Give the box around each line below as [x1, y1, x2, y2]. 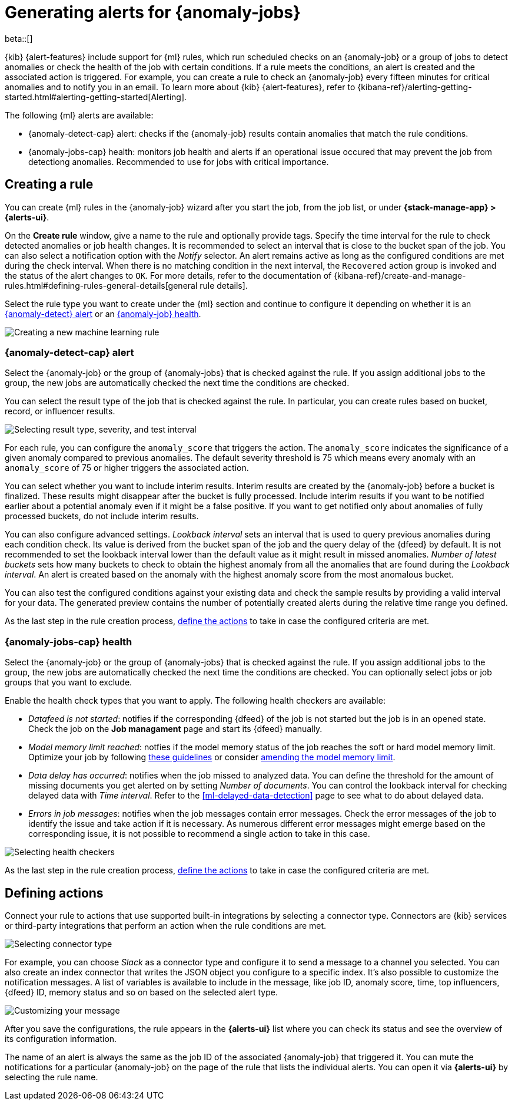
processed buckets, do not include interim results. [5, 511, 199, 522]
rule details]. [200, 280, 248, 291]
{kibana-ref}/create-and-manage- [334, 270, 466, 281]
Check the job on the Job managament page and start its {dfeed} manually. [28, 724, 323, 734]
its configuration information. [5, 1033, 117, 1044]
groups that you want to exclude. [5, 677, 132, 688]
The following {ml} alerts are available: [5, 110, 154, 120]
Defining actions [5, 885, 104, 901]
